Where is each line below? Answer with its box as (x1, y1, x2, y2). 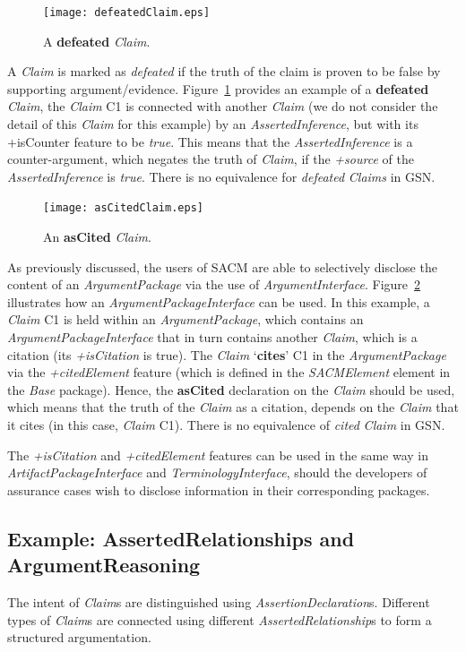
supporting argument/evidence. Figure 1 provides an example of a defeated (7, 79, 429, 98)
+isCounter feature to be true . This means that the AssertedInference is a (7, 132, 413, 150)
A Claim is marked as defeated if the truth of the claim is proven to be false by (7, 62, 441, 81)
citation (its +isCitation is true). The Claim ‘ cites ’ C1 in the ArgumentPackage (7, 345, 446, 364)
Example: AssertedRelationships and (7, 524, 355, 552)
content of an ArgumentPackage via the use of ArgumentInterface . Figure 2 (7, 275, 421, 294)
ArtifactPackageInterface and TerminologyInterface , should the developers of (7, 463, 427, 482)
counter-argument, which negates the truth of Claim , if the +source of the (7, 150, 414, 168)
